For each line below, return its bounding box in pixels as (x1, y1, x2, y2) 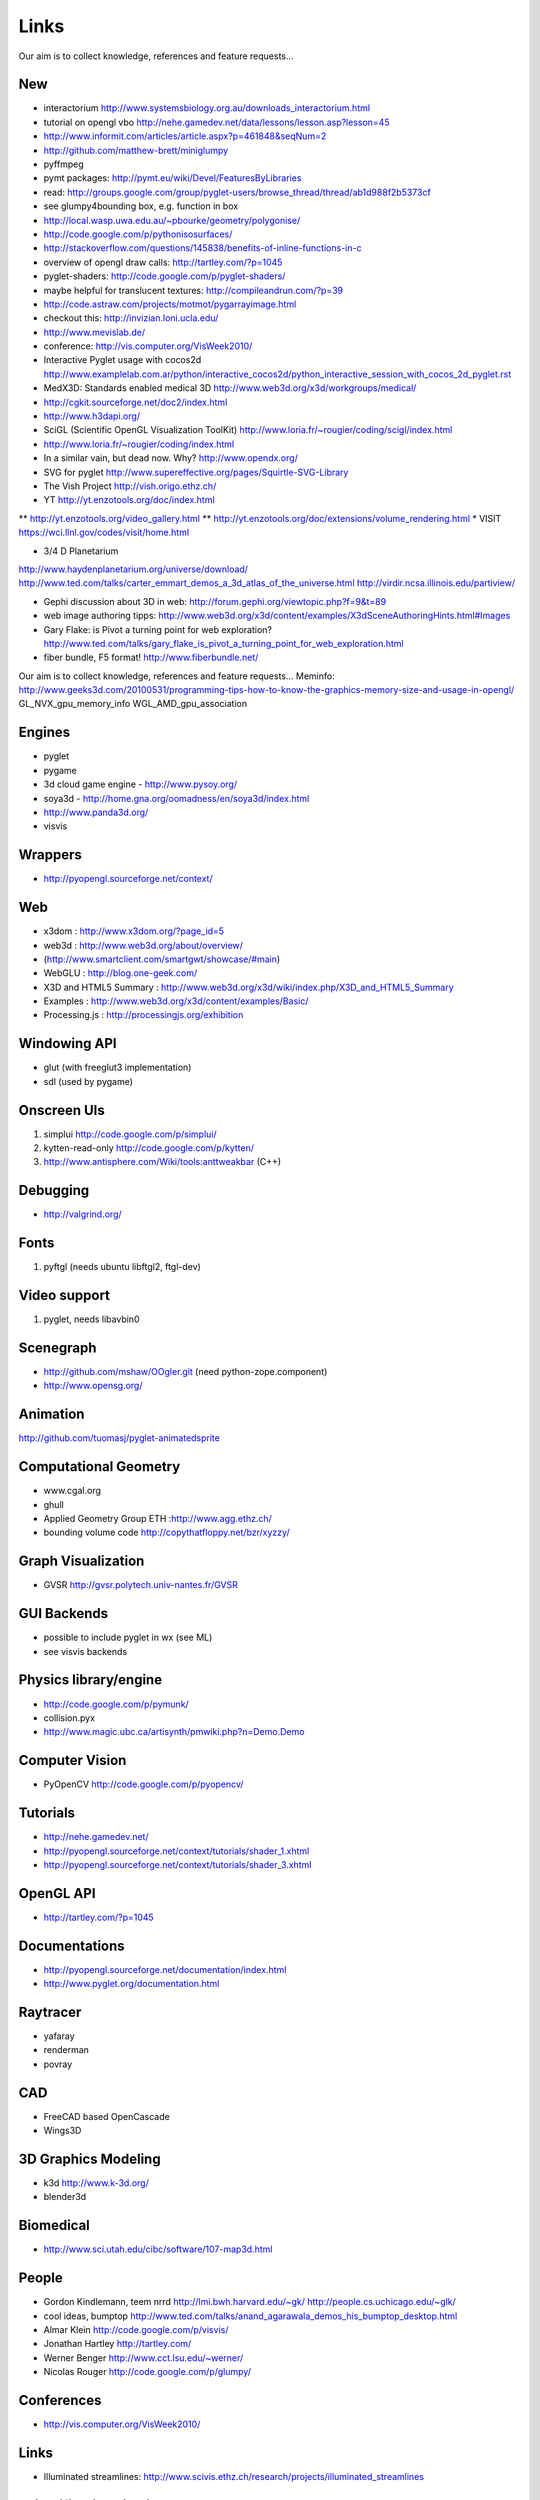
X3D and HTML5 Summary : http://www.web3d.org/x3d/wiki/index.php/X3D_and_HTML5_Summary (43, 981, 454, 993)
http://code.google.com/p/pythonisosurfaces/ (43, 228, 233, 240)
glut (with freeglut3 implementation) (43, 1061, 192, 1074)
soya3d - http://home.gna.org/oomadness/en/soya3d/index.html (43, 792, 310, 804)
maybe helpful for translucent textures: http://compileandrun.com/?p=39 (43, 284, 344, 296)
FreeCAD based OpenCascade (43, 2110, 170, 2122)
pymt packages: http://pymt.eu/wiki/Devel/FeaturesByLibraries (43, 172, 302, 184)
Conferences (18, 2392, 102, 2409)
